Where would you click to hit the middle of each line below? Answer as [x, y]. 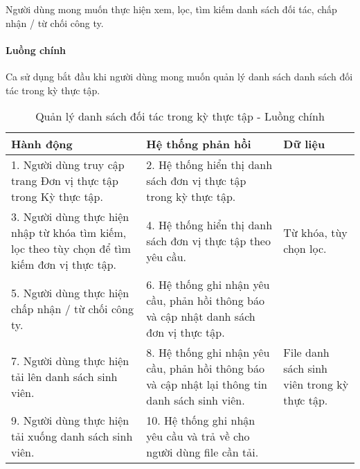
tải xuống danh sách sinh [72, 436]
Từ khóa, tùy [315, 233]
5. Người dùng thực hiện [70, 292]
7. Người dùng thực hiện [70, 360]
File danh [306, 353]
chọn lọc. [305, 249]
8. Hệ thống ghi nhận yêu [208, 353]
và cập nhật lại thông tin [207, 384]
